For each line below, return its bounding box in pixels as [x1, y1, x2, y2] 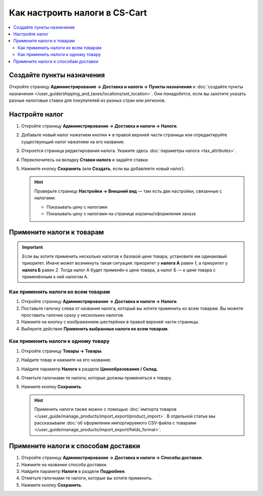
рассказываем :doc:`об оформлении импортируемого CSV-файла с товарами [34, 420, 197, 426]
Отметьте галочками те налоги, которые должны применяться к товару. [21, 375, 172, 381]
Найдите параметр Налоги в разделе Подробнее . [21, 468, 126, 475]
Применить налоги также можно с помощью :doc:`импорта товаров [34, 406, 177, 412]
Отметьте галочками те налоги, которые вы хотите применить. [21, 475, 153, 481]
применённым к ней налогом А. [22, 273, 89, 280]
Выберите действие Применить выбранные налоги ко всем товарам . [21, 325, 169, 331]
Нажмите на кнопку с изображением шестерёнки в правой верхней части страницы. [21, 319, 200, 325]
